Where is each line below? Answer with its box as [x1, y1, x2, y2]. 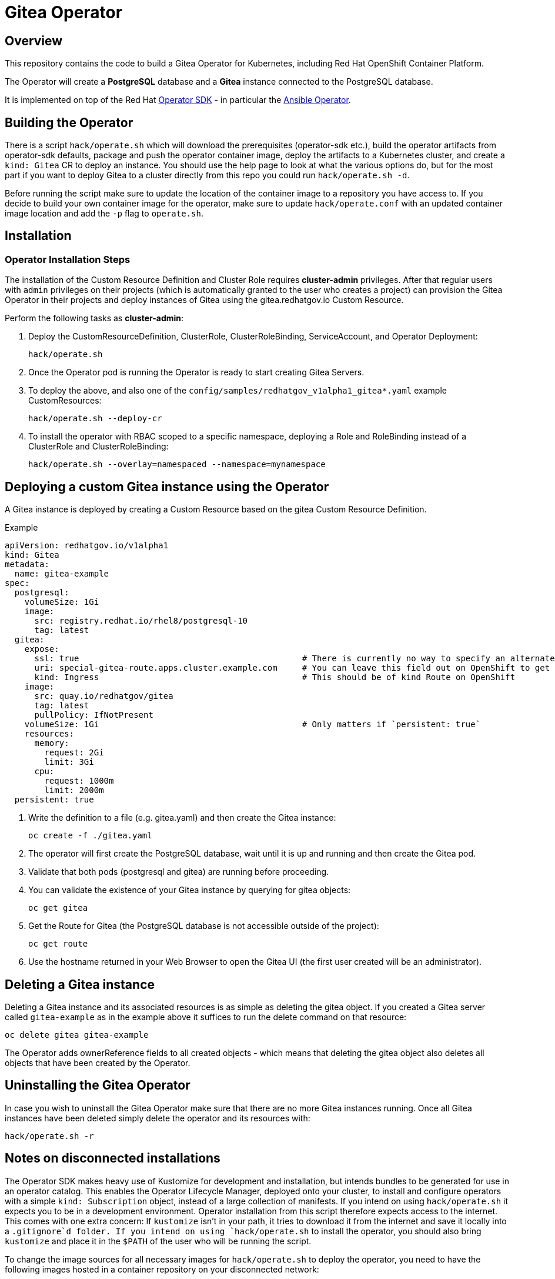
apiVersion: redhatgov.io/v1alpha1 [5, 541, 169, 551]
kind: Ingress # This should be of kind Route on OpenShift [34, 672, 516, 682]
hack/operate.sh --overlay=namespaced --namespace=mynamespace [28, 459, 326, 469]
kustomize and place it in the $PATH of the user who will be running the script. [5, 1235, 312, 1246]
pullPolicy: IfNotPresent [34, 710, 153, 720]
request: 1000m [44, 776, 114, 786]
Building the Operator [5, 115, 133, 130]
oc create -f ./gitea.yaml [28, 831, 152, 841]
